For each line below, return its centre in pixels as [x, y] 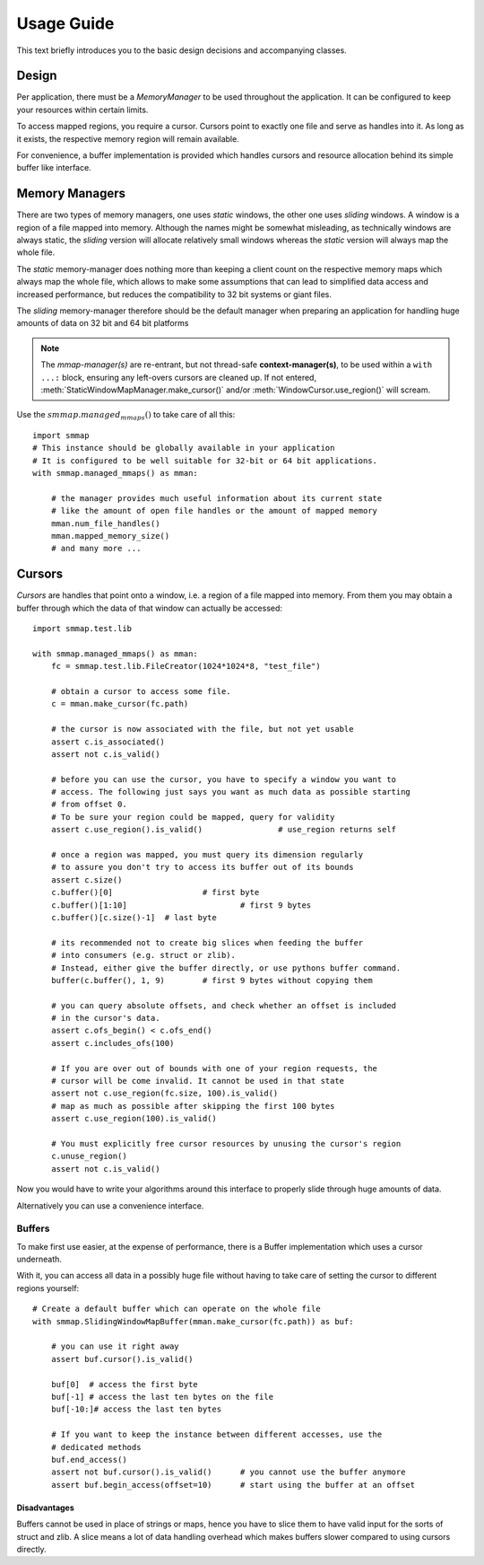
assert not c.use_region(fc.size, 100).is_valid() [164, 1094]
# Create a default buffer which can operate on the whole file [177, 1309]
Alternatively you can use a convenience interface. [110, 1205]
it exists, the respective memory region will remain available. [128, 138]
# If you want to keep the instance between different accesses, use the [216, 1435]
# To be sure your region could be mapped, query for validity [193, 817]
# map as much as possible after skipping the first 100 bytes [193, 1106]
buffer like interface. [54, 168]
